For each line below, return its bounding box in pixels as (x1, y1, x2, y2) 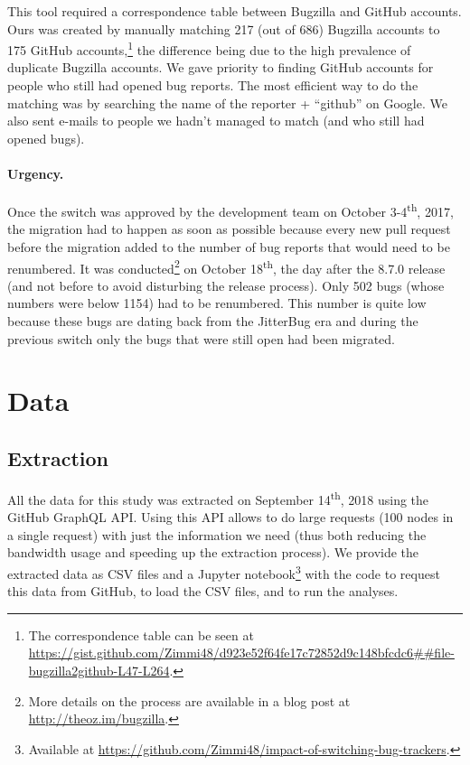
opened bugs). (7, 128, 85, 147)
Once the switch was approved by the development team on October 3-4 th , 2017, (7, 200, 454, 220)
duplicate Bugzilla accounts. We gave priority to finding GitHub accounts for (7, 58, 434, 77)
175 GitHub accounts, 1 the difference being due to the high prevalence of (7, 38, 411, 59)
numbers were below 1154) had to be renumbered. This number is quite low (7, 294, 427, 313)
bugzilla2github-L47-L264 (28, 660, 170, 679)
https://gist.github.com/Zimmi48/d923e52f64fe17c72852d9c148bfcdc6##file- (28, 643, 455, 662)
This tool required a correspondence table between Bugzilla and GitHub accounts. (7, 2, 462, 20)
